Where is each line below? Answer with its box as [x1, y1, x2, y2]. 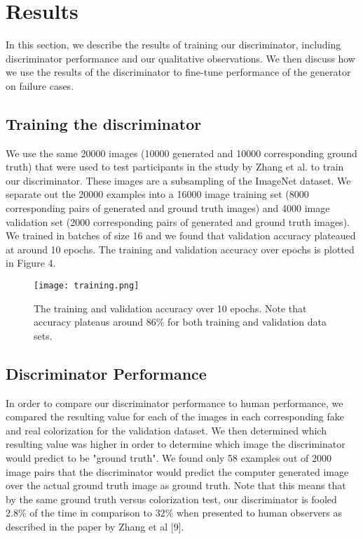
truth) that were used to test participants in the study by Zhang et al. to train [6, 159, 344, 174]
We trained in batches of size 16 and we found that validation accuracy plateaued [6, 228, 356, 243]
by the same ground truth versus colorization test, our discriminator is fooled [6, 491, 337, 506]
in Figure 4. [6, 255, 56, 270]
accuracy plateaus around [34, 314, 144, 329]
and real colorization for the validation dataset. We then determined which [6, 422, 327, 437]
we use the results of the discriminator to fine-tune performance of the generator [6, 65, 351, 79]
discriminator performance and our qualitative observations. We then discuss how [6, 51, 355, 65]
